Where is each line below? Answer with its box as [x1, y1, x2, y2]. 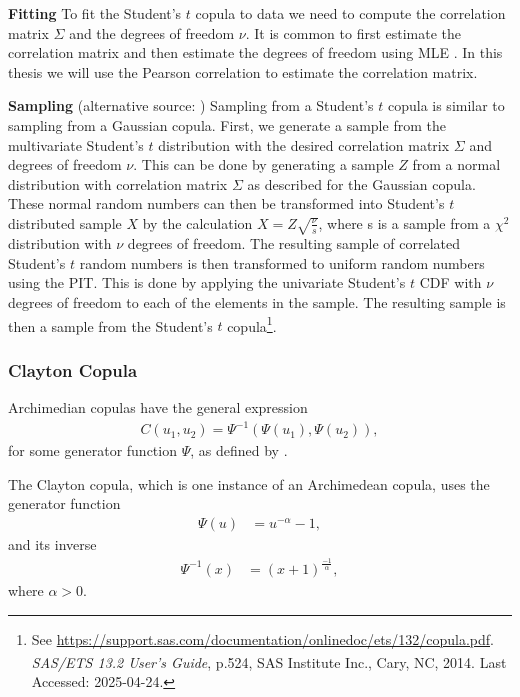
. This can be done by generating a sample [133, 154, 394, 175]
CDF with [419, 272, 482, 293]
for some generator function [8, 440, 177, 461]
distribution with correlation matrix [8, 173, 228, 194]
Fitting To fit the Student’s [8, 3, 182, 23]
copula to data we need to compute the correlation [195, 3, 506, 23]
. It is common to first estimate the [245, 22, 462, 43]
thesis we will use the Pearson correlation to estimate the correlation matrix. [8, 61, 478, 82]
